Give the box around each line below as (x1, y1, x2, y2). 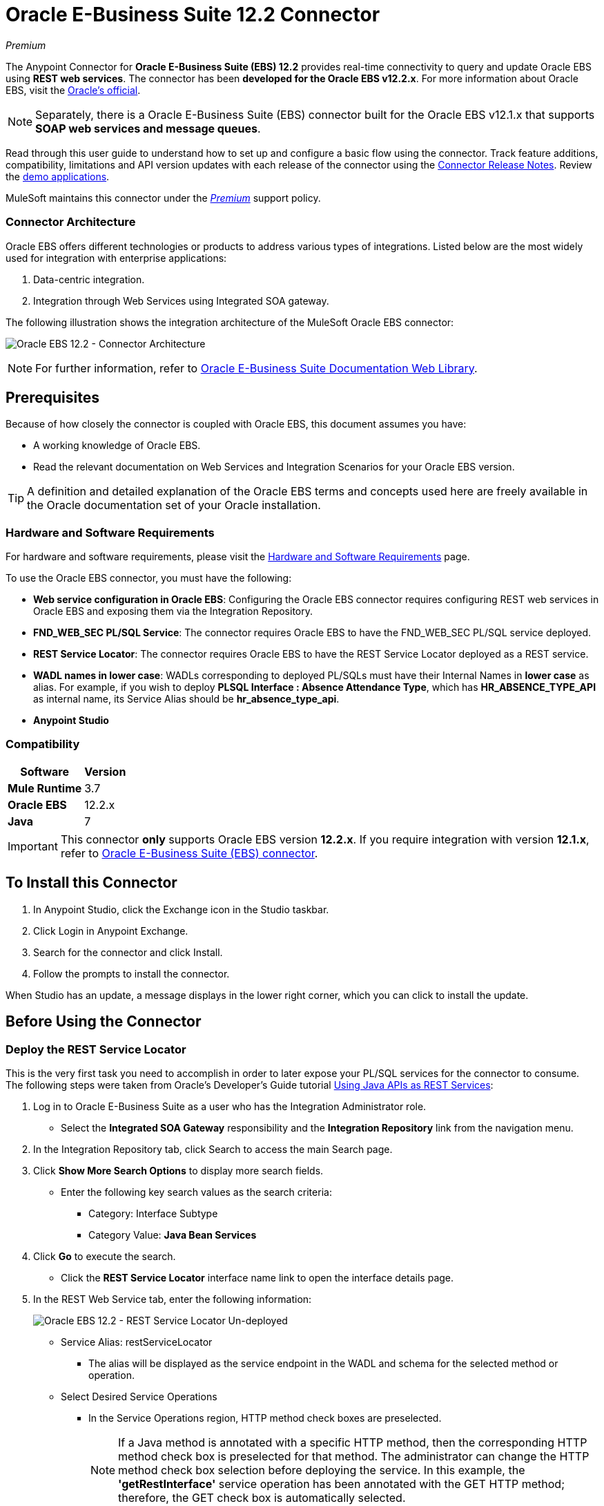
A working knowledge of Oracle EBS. (33, 439, 201, 452)
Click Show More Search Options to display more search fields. (33, 1164, 324, 1176)
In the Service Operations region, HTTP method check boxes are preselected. (88, 1411, 442, 1424)
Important (8, 839, 58, 853)
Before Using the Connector (6, 1013, 202, 1031)
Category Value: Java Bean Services (88, 1228, 257, 1241)
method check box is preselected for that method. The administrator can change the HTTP (118, 1449, 590, 1463)
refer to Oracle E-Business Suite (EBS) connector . (60, 846, 318, 860)
